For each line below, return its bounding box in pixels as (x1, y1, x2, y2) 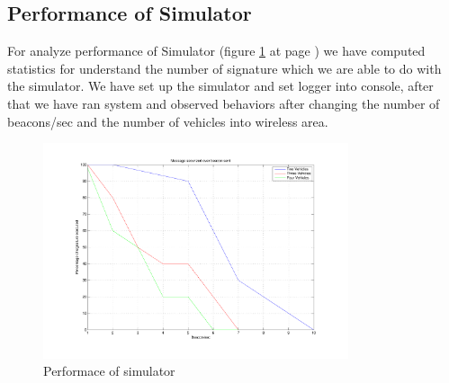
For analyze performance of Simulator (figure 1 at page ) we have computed (7, 41, 426, 60)
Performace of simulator (43, 361, 175, 380)
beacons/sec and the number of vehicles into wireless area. (7, 111, 328, 130)
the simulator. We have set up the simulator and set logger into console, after (7, 76, 434, 95)
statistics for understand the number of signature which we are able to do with (7, 58, 442, 77)
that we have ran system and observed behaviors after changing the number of (7, 94, 440, 112)
